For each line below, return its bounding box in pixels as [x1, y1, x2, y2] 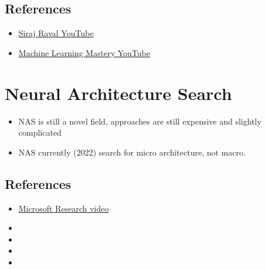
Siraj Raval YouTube [18, 27, 94, 39]
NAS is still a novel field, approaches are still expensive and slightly [18, 115, 262, 127]
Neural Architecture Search [5, 81, 232, 105]
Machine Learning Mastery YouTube [18, 46, 151, 58]
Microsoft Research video [18, 202, 109, 214]
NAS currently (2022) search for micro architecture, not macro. [18, 146, 246, 158]
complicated [18, 126, 62, 139]
